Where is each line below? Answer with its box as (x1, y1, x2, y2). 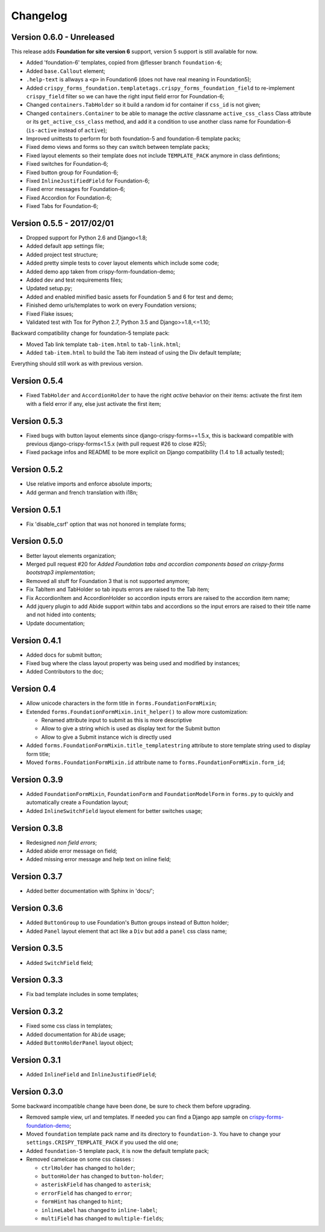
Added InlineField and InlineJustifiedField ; (26, 1071, 156, 1078)
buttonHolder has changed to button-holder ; (41, 1173, 164, 1180)
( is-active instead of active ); (26, 127, 108, 134)
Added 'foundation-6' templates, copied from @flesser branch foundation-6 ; (26, 59, 223, 66)
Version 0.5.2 (11, 464, 63, 475)
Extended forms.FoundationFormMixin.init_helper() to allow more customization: (26, 708, 248, 715)
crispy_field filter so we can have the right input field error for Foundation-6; (26, 93, 225, 100)
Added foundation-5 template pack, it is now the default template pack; (26, 1147, 209, 1154)
